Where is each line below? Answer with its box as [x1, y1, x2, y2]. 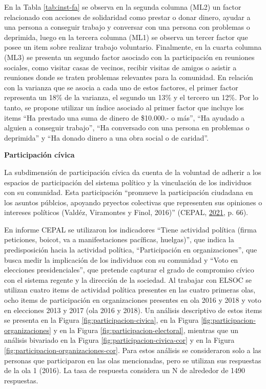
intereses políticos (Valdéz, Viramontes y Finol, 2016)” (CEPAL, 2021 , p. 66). [4, 207, 249, 218]
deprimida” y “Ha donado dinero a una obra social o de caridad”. [4, 132, 209, 143]
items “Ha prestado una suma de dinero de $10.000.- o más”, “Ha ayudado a [4, 112, 244, 123]
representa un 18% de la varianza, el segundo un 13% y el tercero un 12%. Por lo [4, 92, 258, 103]
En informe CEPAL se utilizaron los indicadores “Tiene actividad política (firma [4, 224, 257, 235]
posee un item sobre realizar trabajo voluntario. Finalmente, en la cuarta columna [4, 42, 262, 52]
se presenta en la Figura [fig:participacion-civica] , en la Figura [4, 315, 199, 325]
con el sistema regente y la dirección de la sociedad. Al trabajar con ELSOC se [4, 274, 252, 285]
